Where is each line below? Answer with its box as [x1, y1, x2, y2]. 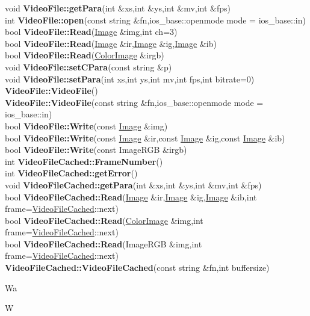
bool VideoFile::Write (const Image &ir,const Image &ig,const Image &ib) [5, 131, 285, 144]
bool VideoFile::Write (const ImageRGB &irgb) [5, 143, 187, 156]
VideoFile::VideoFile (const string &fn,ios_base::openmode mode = [5, 96, 264, 108]
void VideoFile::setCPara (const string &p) [5, 60, 172, 73]
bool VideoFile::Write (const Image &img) [5, 119, 168, 132]
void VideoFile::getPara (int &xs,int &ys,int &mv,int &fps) [5, 2, 231, 14]
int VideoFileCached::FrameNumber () [5, 155, 163, 167]
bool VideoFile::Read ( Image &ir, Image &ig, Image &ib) [5, 37, 217, 49]
